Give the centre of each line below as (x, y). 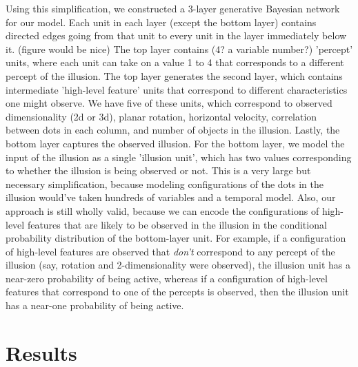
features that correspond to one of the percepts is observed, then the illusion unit (177, 292)
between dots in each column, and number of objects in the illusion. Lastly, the (173, 130)
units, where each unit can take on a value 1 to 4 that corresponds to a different (175, 62)
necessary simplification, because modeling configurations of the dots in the (165, 183)
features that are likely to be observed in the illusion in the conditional (177, 224)
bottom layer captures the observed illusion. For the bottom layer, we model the (175, 143)
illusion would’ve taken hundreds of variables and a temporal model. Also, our (171, 197)
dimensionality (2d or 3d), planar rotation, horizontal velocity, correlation (161, 116)
